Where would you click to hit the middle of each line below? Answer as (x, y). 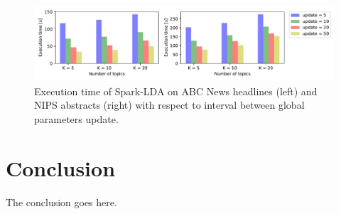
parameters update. (76, 118)
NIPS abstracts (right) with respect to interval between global (169, 105)
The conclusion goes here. (61, 202)
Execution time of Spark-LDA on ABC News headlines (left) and (176, 91)
